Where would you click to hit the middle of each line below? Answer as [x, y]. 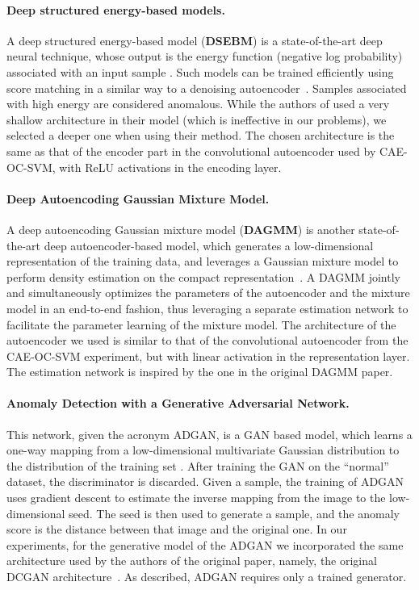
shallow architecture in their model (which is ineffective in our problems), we [197, 119]
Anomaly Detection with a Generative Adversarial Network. [178, 403]
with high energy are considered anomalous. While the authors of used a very [198, 104]
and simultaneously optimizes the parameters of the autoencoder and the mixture [208, 293]
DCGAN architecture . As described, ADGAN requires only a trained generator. [207, 577]
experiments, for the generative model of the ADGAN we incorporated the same [205, 544]
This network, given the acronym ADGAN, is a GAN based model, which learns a [209, 434]
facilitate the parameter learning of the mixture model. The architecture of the [201, 324]
